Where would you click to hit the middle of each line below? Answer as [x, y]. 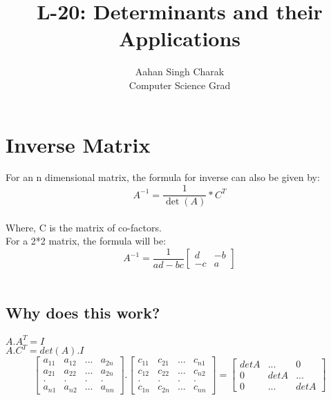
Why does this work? [83, 313]
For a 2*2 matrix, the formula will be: [86, 241]
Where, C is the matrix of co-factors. [84, 227]
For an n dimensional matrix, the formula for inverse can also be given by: [163, 177]
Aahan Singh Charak [180, 72]
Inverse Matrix [78, 144]
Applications [180, 38]
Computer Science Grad [180, 85]
